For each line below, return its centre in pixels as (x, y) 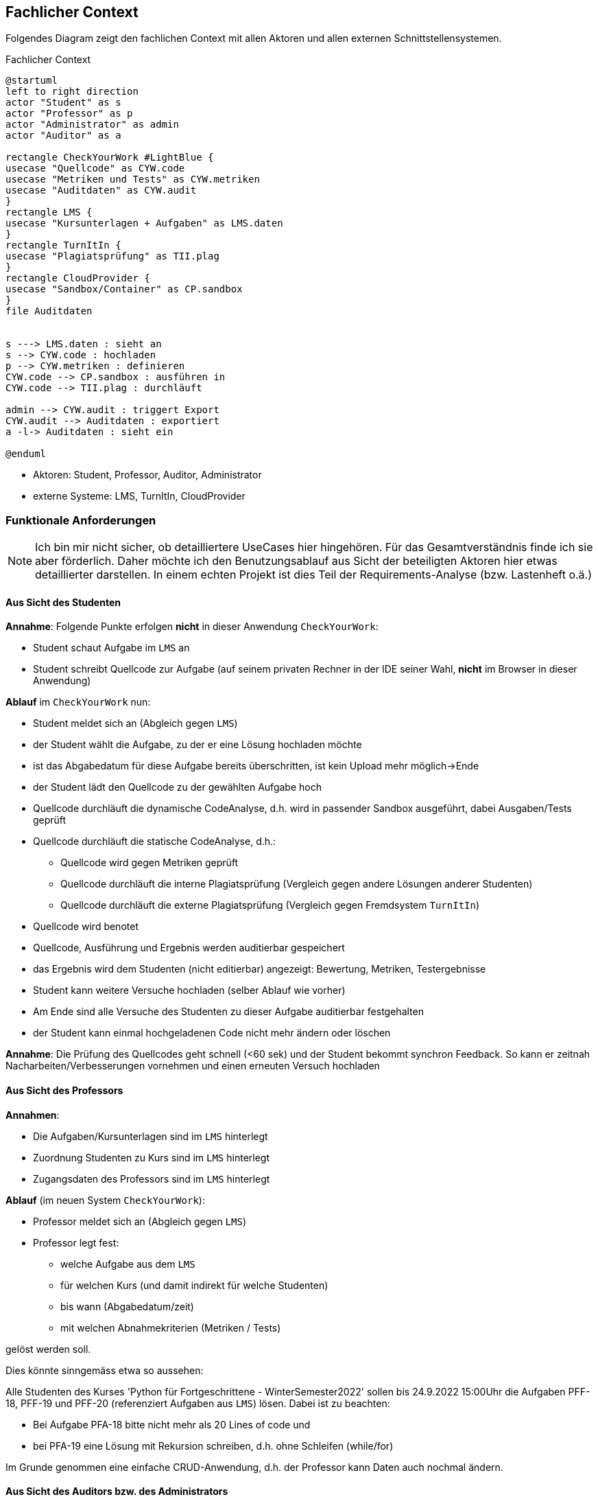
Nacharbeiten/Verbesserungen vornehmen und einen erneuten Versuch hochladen (193, 1066)
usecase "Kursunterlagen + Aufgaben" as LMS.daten (144, 223)
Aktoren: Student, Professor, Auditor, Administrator (147, 475)
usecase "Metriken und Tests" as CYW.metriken (133, 179)
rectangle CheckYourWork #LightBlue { (110, 158)
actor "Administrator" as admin (92, 125)
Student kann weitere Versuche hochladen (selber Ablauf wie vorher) (189, 990)
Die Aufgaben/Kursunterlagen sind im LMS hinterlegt (151, 1136)
